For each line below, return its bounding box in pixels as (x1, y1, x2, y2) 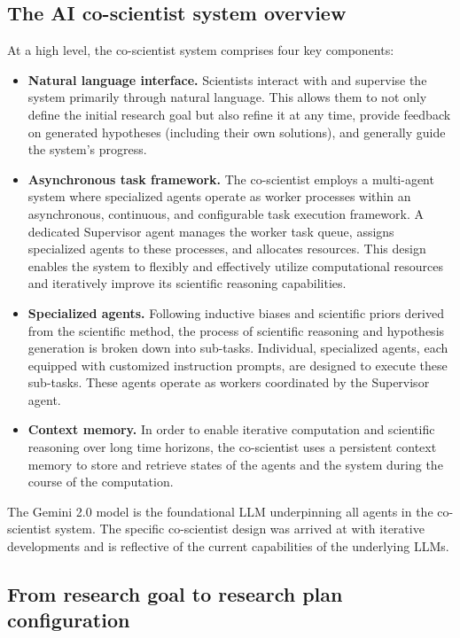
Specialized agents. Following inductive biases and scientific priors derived (27, 303, 444, 322)
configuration (7, 606, 130, 634)
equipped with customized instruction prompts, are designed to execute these (27, 355, 448, 374)
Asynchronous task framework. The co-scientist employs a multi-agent (27, 169, 434, 188)
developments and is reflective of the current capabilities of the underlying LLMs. (7, 537, 449, 556)
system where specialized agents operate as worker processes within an (27, 187, 411, 206)
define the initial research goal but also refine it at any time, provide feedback (27, 105, 451, 123)
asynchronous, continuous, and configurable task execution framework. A (27, 204, 424, 222)
